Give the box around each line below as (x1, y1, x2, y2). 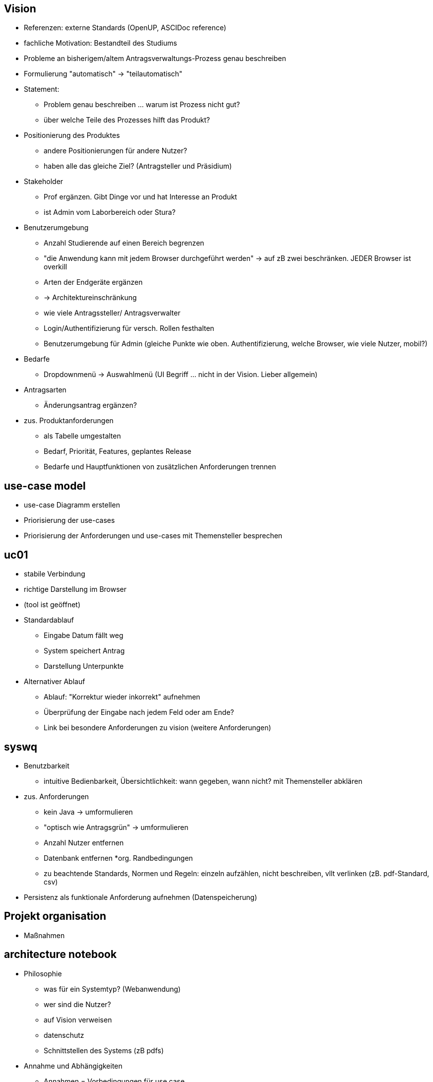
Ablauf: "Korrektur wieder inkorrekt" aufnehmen (44, 693, 200, 701)
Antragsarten (24, 385, 66, 394)
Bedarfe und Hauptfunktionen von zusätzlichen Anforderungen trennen (44, 462, 276, 471)
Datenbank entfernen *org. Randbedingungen (44, 853, 193, 862)
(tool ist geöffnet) (24, 600, 81, 609)
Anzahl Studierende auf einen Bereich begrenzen (44, 239, 204, 248)
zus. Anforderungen (24, 792, 89, 801)
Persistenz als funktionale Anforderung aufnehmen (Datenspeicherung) (24, 892, 257, 901)
